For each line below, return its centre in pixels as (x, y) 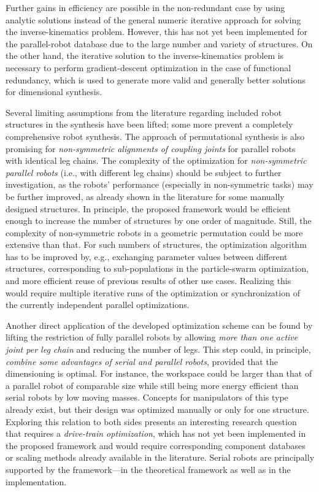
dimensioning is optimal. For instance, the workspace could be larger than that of (159, 373)
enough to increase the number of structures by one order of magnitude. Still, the (159, 221)
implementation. (36, 481)
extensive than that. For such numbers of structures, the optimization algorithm (156, 244)
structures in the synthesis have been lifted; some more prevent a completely (149, 124)
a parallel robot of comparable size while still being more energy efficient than (152, 385)
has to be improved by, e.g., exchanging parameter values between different (147, 256)
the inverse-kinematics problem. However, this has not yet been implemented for (156, 32)
